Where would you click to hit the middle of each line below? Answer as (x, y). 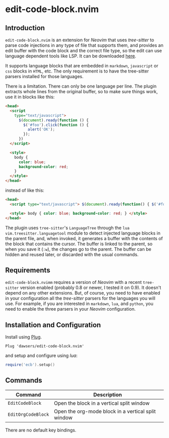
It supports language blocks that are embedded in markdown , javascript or (82, 66)
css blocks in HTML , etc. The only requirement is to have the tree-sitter (77, 71)
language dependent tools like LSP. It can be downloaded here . (71, 56)
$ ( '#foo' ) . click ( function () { (56, 125)
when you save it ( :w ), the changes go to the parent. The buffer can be (78, 249)
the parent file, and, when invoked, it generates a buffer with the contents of (84, 238)
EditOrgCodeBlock (28, 414)
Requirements (28, 270)
